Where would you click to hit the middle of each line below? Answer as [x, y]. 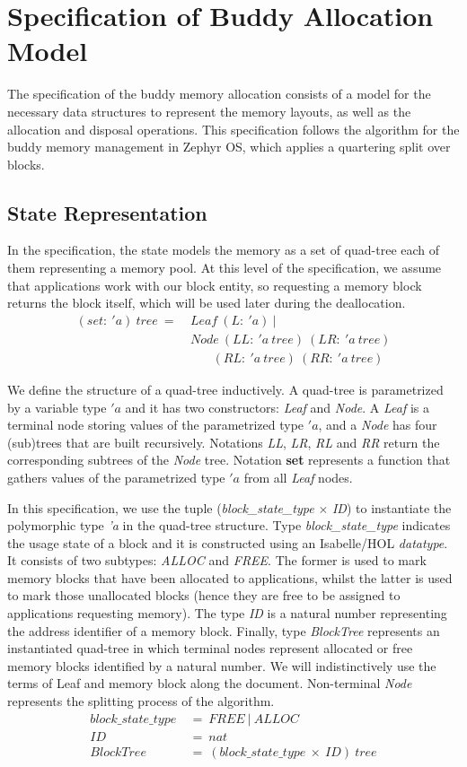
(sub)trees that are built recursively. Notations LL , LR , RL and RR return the [224, 442]
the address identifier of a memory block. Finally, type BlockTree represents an [224, 630]
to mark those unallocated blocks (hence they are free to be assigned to [204, 595]
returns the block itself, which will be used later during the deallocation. [207, 303]
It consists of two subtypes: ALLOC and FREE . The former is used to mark [217, 560]
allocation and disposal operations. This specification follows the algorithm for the [233, 129]
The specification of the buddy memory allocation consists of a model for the [219, 94]
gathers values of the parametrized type [116, 477]
